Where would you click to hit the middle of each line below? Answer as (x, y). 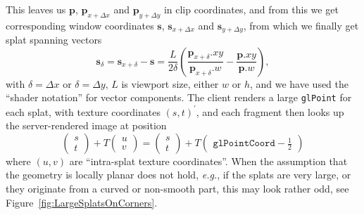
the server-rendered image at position (86, 125)
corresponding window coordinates (80, 25)
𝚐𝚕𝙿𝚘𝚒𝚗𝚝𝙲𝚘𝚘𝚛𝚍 (244, 144)
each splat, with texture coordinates (83, 111)
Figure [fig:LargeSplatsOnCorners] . (82, 202)
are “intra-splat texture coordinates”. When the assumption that (208, 161)
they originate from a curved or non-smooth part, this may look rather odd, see (177, 188)
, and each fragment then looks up (270, 111)
